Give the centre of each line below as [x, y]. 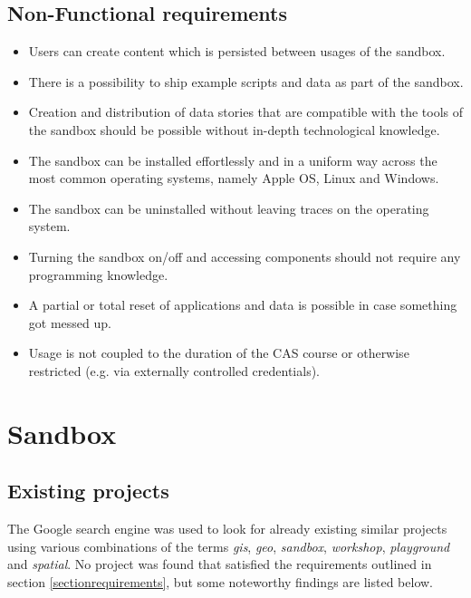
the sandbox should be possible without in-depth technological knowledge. [234, 129]
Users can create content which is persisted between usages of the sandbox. [237, 51]
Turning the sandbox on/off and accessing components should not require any [245, 256]
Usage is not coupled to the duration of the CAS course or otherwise [219, 353]
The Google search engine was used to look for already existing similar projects [227, 529]
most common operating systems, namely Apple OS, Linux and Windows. [234, 178]
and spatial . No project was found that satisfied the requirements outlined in [220, 564]
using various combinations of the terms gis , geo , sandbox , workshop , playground [229, 546]
